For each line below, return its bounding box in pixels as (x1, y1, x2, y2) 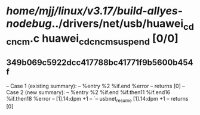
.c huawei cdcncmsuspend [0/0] (29, 32, 179, 47)
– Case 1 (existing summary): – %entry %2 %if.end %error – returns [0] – (6, 82, 185, 90)
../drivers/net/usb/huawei (51, 17, 184, 30)
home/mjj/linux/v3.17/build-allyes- (6, 4, 183, 18)
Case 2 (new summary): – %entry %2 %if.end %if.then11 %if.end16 (6, 89, 171, 96)
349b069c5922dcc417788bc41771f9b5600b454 (6, 57, 193, 67)
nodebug (6, 17, 52, 30)
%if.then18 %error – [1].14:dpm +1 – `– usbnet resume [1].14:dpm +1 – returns (6, 95, 189, 104)
